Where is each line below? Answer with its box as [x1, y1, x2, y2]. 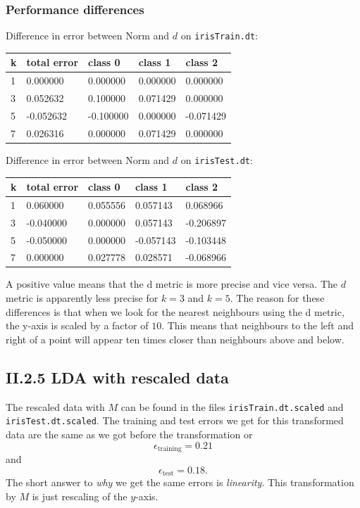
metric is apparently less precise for [6, 291, 159, 305]
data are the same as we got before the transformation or [6, 426, 253, 441]
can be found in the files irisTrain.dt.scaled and [120, 399, 344, 414]
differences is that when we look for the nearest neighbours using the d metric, [6, 304, 345, 319]
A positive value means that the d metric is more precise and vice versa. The [6, 277, 338, 291]
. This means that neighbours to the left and [161, 318, 354, 333]
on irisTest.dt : [180, 152, 253, 167]
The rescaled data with [6, 399, 105, 414]
